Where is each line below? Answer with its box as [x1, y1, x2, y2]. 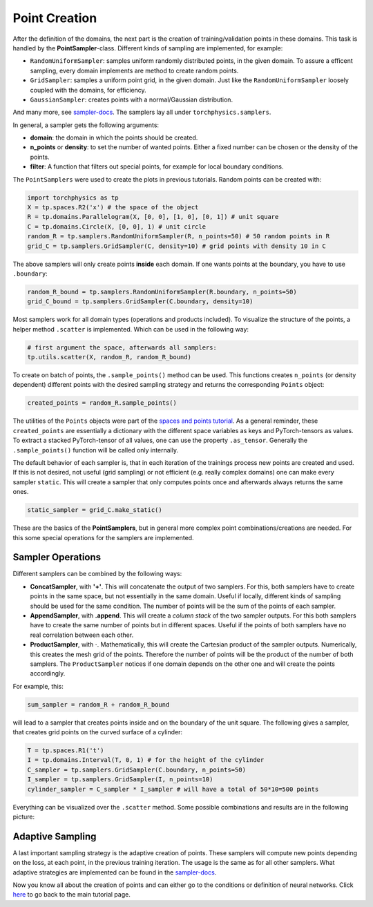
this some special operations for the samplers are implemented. [12, 533, 194, 542]
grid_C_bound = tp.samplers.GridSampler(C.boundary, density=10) [27, 298, 254, 305]
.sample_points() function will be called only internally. [12, 446, 179, 454]
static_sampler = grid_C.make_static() [27, 506, 162, 514]
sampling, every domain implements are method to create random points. [30, 66, 239, 75]
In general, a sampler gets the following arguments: [12, 121, 159, 129]
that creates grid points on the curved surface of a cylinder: [12, 728, 183, 736]
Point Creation [12, 10, 97, 26]
